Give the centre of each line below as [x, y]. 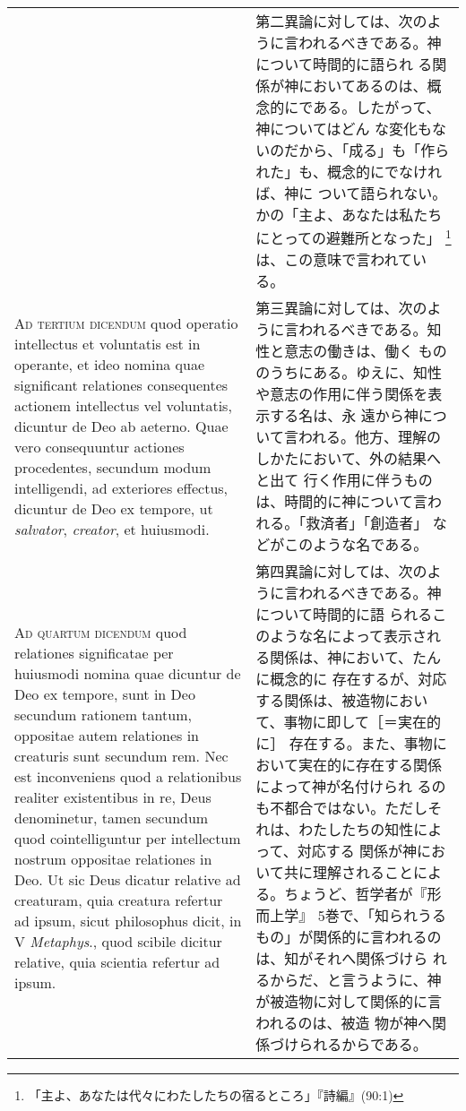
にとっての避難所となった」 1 [354, 237]
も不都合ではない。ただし [342, 808]
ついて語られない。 [382, 193]
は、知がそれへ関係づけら [342, 959]
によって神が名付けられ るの [351, 787]
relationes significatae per [94, 653]
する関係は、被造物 [320, 701]
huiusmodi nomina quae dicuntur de [128, 674]
